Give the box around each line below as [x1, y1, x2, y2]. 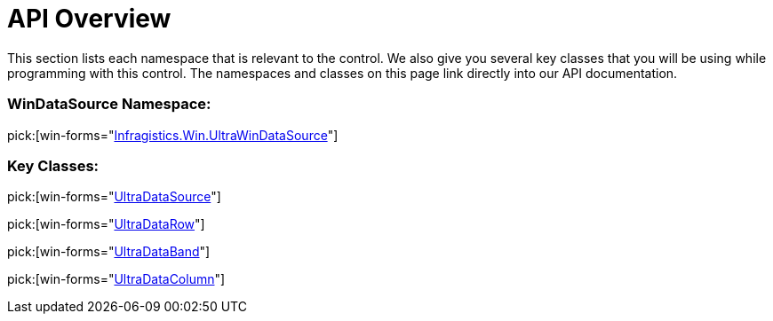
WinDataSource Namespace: [7, 95, 211, 114]
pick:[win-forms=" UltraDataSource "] [7, 189, 221, 205]
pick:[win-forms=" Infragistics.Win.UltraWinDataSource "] [7, 127, 339, 143]
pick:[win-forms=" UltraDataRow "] [7, 216, 205, 232]
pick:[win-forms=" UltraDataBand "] [7, 244, 211, 260]
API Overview [7, 4, 171, 34]
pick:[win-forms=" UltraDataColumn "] [7, 271, 226, 287]
